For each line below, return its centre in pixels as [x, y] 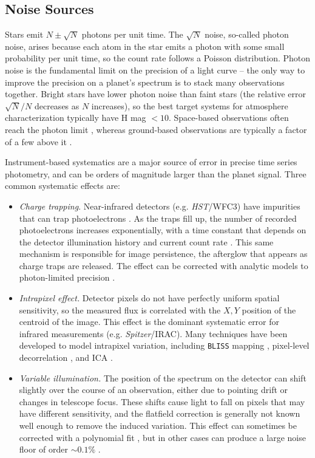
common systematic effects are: [63, 186]
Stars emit [24, 34]
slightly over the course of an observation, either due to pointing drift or [154, 390]
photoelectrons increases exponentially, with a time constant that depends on [163, 230]
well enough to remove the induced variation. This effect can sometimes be [158, 426]
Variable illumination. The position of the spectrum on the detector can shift [163, 378]
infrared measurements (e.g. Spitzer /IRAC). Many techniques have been [153, 333]
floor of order [44, 449]
